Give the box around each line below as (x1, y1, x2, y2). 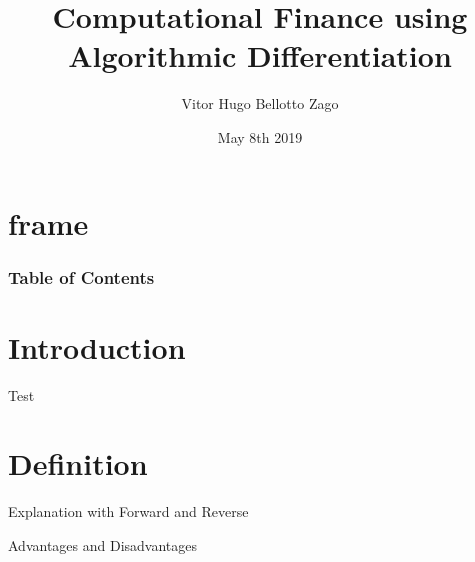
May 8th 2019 (217, 126, 303, 147)
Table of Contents (8, 264, 155, 289)
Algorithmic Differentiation (68, 35, 452, 76)
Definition (8, 443, 148, 484)
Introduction (8, 326, 186, 367)
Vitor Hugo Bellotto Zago (181, 93, 339, 114)
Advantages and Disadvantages (8, 534, 198, 555)
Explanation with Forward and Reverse (8, 501, 249, 522)
